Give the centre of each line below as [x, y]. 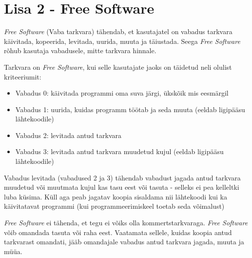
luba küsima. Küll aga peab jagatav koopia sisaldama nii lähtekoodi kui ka [116, 196]
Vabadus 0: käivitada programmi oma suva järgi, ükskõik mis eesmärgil [122, 93]
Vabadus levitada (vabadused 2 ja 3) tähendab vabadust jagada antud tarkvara [122, 177]
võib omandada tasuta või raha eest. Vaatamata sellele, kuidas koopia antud [118, 232]
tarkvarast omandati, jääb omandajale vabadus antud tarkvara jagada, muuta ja [124, 242]
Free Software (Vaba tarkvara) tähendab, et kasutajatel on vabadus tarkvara [118, 31]
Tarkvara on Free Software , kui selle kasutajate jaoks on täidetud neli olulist [118, 67]
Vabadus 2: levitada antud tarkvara [68, 135]
